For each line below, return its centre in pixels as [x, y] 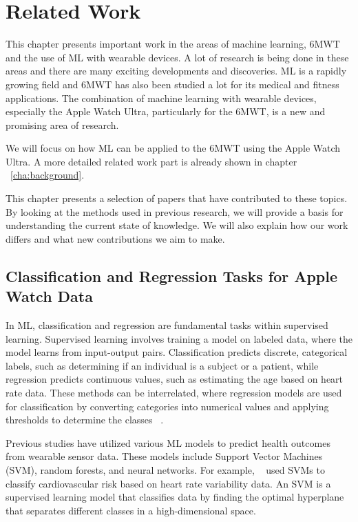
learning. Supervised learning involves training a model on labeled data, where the [179, 338]
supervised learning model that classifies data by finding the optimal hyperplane [175, 497]
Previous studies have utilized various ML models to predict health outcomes [168, 442]
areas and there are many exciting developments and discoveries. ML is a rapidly [176, 71]
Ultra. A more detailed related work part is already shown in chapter [151, 161]
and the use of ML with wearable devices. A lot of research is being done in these [177, 57]
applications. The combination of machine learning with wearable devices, [161, 98]
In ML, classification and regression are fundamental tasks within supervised [167, 325]
